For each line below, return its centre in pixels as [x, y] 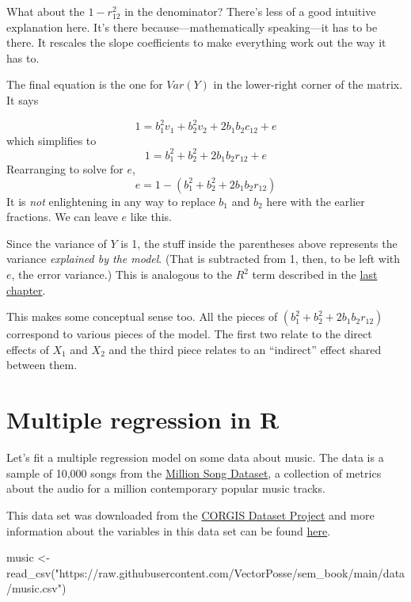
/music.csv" [34, 588]
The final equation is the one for [85, 84]
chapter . [26, 290]
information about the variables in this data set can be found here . [169, 530]
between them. [42, 365]
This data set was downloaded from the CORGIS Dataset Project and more [190, 514]
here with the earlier [316, 201]
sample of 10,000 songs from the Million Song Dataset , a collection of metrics [194, 472]
